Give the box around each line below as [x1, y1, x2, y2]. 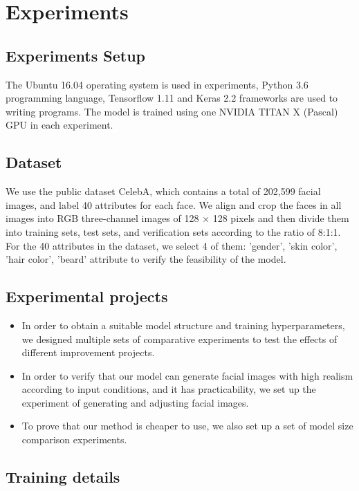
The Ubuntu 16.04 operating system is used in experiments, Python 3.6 [6, 77, 309, 91]
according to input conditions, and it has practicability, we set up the [21, 382, 316, 396]
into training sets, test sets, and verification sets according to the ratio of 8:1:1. [6, 224, 341, 239]
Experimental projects [6, 286, 168, 307]
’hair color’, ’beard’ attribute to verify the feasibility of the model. [6, 252, 286, 266]
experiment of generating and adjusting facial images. [21, 395, 249, 409]
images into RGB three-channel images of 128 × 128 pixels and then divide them [6, 211, 349, 225]
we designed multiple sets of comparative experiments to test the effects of [21, 331, 338, 346]
